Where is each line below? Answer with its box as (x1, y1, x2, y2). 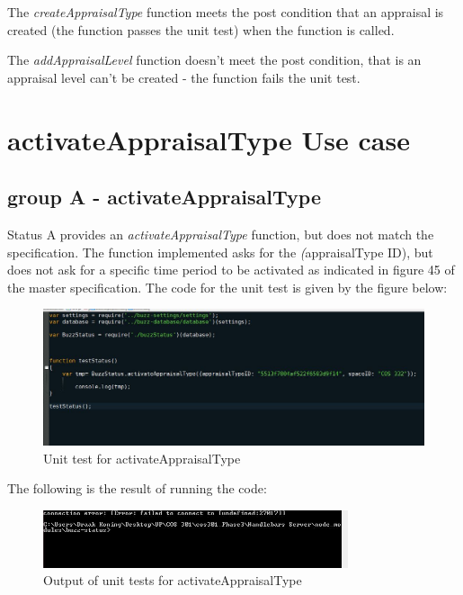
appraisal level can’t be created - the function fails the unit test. (7, 68, 361, 86)
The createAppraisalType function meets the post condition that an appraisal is (7, 3, 444, 21)
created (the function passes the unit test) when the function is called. (7, 20, 395, 39)
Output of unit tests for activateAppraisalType (43, 571, 302, 590)
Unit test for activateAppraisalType (43, 448, 241, 467)
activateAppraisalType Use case (7, 121, 410, 158)
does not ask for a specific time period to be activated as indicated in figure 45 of (7, 260, 455, 279)
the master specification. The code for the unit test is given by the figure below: (7, 277, 448, 296)
